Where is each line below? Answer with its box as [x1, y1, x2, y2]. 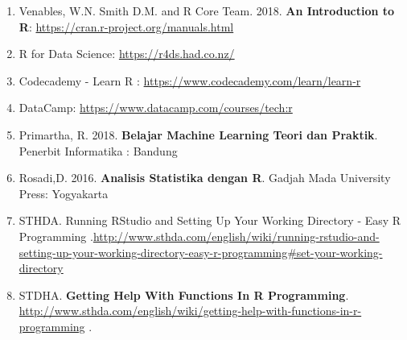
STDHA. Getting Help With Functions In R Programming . [18, 286, 349, 303]
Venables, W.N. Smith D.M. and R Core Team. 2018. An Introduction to [18, 2, 395, 19]
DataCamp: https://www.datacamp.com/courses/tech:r [18, 99, 293, 116]
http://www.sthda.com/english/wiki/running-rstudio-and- [92, 227, 380, 244]
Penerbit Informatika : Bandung [18, 142, 178, 159]
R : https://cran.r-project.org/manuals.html [18, 18, 234, 35]
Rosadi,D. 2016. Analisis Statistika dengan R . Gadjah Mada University [18, 169, 391, 186]
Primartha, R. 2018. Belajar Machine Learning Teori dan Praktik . [18, 126, 378, 143]
